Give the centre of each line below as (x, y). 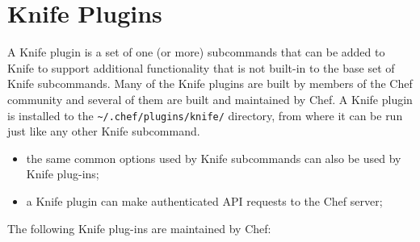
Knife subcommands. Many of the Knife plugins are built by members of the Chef (210, 83)
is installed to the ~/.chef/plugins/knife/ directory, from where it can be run (205, 115)
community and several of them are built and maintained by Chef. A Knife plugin (210, 99)
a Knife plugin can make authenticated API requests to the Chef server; (204, 200)
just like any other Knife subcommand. (104, 131)
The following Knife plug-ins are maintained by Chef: (139, 228)
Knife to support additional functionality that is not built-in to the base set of (201, 67)
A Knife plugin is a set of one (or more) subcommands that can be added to (196, 52)
